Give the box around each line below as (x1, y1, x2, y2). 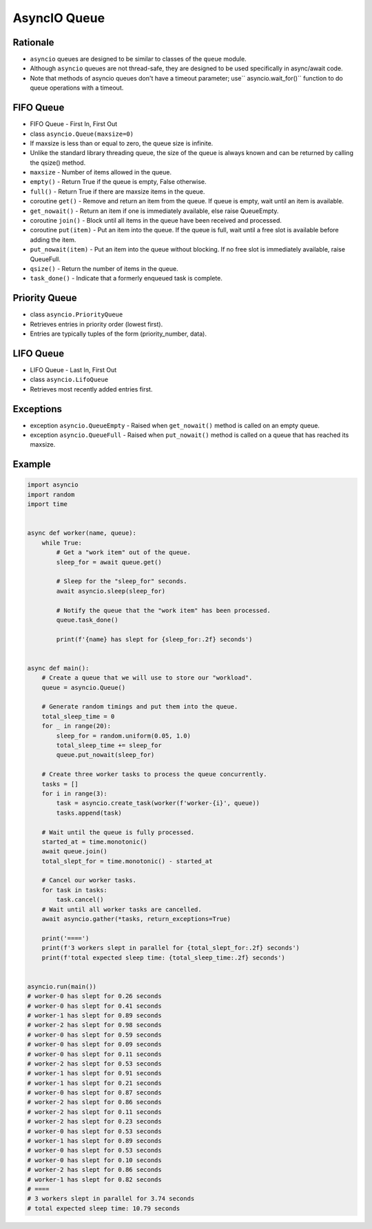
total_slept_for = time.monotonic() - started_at (41, 857, 213, 865)
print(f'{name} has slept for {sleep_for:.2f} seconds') (56, 635, 253, 643)
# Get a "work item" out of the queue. (56, 549, 191, 556)
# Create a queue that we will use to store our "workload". (41, 674, 253, 682)
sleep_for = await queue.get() (56, 558, 162, 566)
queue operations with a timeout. (30, 83, 124, 92)
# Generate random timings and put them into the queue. (41, 703, 238, 711)
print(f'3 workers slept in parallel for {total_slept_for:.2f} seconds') (41, 944, 300, 952)
